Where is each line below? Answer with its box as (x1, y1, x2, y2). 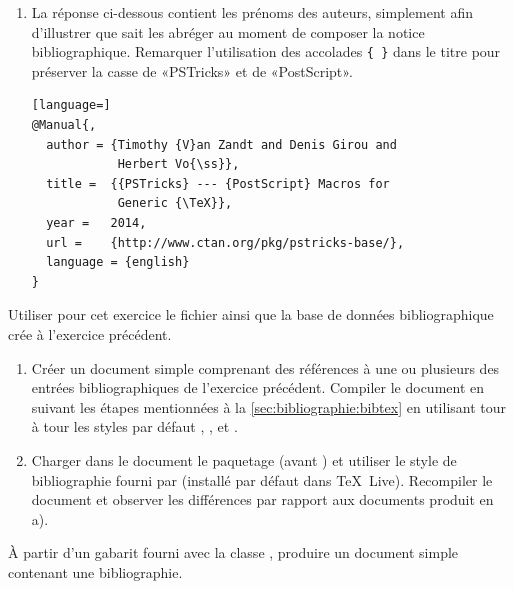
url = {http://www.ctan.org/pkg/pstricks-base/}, (46, 235, 405, 250)
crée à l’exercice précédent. (8, 323, 172, 344)
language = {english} (46, 255, 190, 270)
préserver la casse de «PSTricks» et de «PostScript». (31, 60, 353, 81)
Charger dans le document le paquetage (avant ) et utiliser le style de (31, 449, 457, 470)
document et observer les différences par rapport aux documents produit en (31, 489, 494, 510)
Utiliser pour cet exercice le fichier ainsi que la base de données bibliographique (8, 304, 494, 325)
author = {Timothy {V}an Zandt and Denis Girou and (46, 137, 397, 152)
